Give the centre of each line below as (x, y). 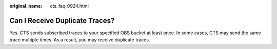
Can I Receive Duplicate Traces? (62, 20)
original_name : (26, 6)
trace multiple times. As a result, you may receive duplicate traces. (80, 40)
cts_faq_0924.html (70, 6)
